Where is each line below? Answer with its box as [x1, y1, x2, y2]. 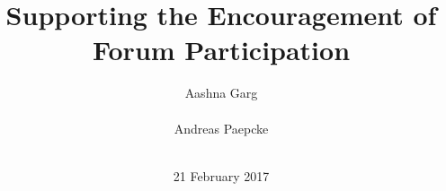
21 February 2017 [173, 166, 270, 185]
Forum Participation [92, 31, 351, 68]
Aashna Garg [184, 83, 258, 102]
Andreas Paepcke [174, 118, 269, 137]
